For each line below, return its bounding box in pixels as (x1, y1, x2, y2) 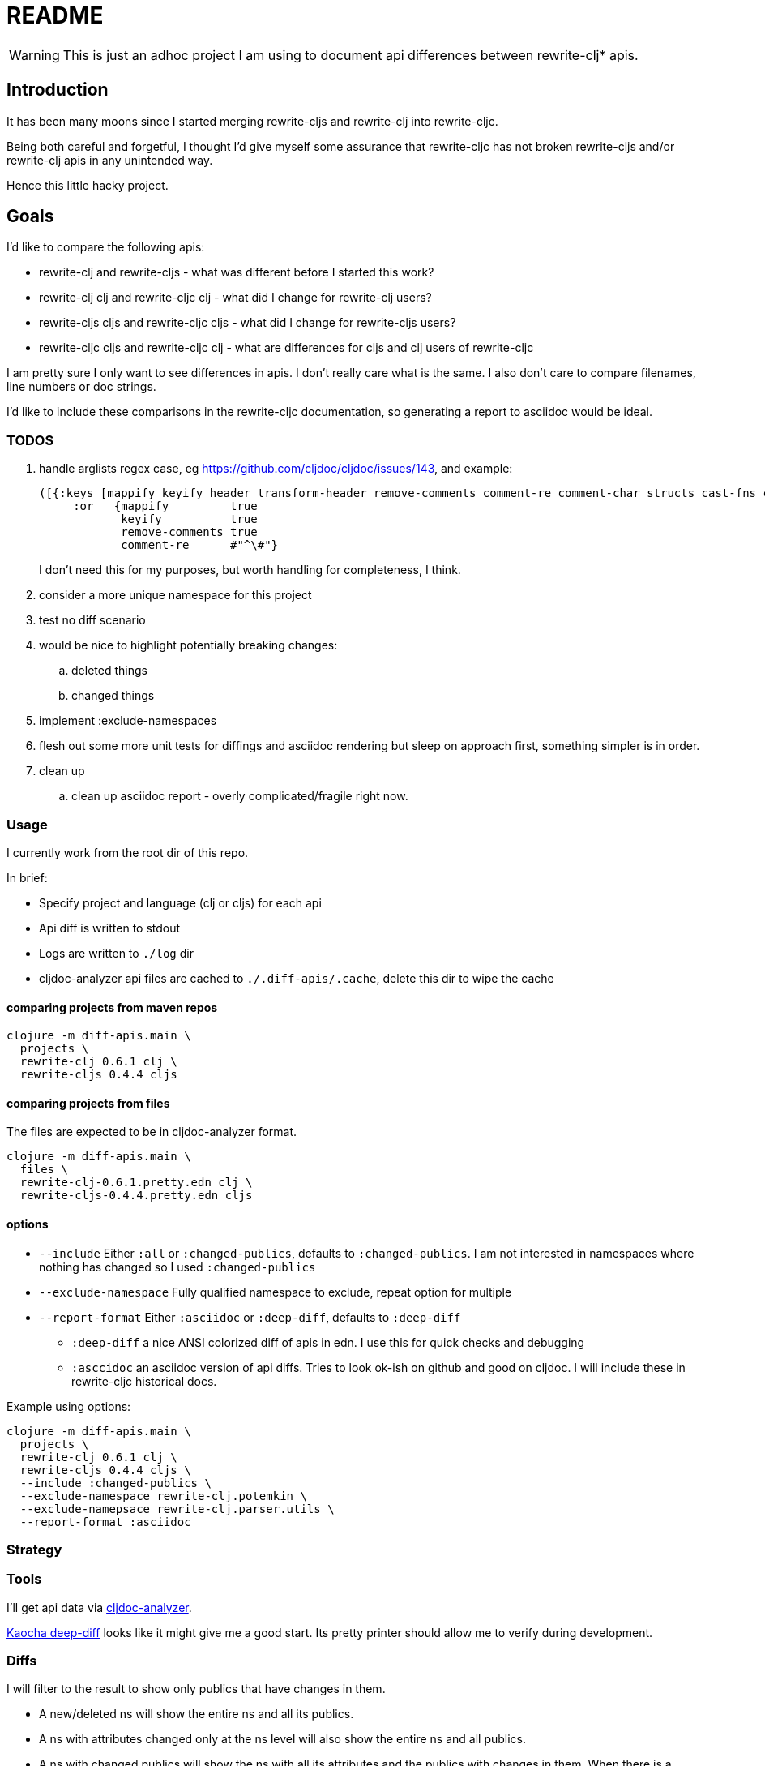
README (6, 2, 104, 29)
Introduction (6, 79, 109, 101)
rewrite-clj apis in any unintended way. (6, 152, 213, 167)
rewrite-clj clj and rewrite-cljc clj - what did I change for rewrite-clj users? (39, 290, 432, 305)
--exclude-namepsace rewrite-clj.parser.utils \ (19, 1502, 335, 1515)
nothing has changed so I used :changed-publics (39, 1259, 316, 1274)
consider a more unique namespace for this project (39, 588, 312, 602)
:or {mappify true (73, 499, 258, 513)
